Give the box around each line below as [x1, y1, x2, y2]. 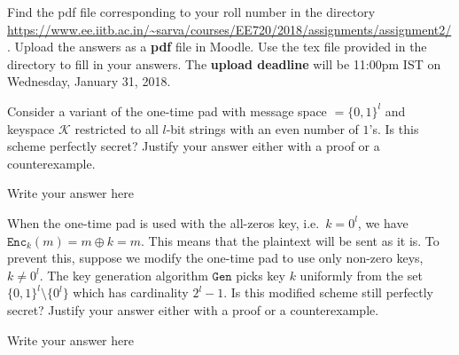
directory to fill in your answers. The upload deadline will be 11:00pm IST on [7, 54, 441, 73]
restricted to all [74, 119, 159, 138]
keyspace [7, 119, 55, 138]
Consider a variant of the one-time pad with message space [7, 101, 327, 120]
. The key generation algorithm [39, 265, 208, 284]
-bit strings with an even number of [166, 119, 359, 138]
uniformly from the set [300, 265, 423, 284]
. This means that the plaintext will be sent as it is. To [141, 231, 440, 249]
